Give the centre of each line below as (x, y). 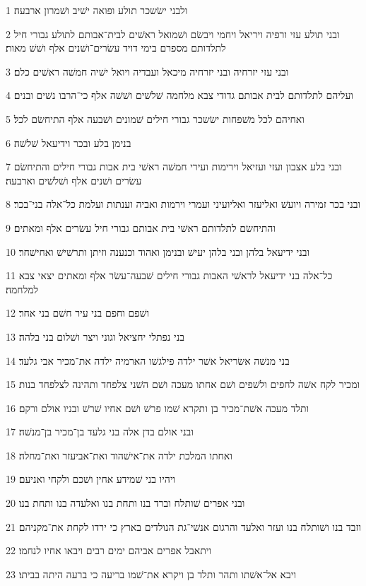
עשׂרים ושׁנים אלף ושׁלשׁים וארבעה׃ (74, 180)
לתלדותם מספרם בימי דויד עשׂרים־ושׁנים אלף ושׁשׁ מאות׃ (116, 48)
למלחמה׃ (22, 289)
